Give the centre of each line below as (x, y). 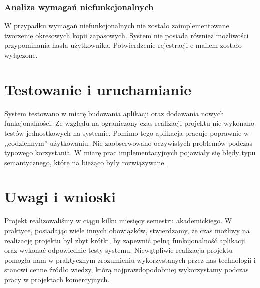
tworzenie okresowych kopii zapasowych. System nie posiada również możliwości (126, 35)
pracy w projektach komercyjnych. (57, 279)
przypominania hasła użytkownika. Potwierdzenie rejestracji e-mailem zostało (123, 45)
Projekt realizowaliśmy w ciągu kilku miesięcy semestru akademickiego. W (118, 221)
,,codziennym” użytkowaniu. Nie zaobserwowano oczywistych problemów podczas (128, 142)
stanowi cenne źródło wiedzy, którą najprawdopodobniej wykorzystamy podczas (126, 270)
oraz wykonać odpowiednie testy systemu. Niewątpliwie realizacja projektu (118, 250)
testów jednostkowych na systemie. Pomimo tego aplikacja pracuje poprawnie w (126, 132)
